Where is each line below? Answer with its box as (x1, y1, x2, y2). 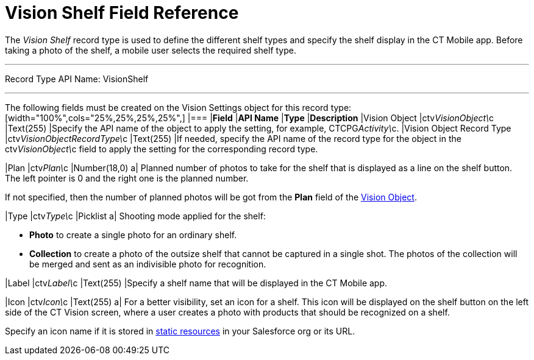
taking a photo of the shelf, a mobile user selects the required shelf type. (5, 44, 297, 55)
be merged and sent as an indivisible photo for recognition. (29, 258, 266, 269)
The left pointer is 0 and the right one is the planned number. (5, 172, 249, 183)
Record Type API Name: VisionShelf (5, 73, 149, 84)
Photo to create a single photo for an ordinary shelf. (29, 229, 237, 240)
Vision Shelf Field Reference (5, 2, 239, 23)
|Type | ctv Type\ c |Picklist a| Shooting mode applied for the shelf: (5, 210, 266, 221)
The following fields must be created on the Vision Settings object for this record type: (5, 102, 352, 113)
